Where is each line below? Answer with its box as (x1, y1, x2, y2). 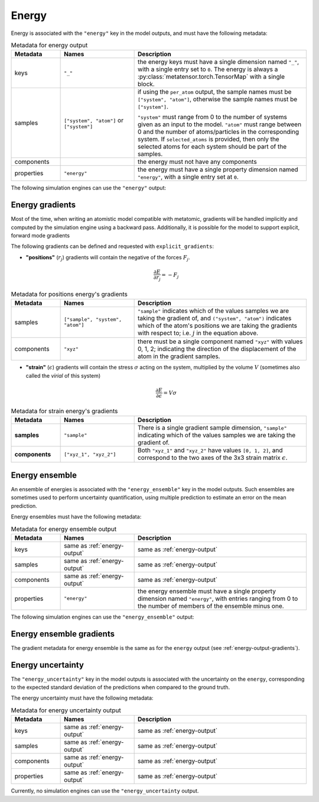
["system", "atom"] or (64, 116, 124, 124)
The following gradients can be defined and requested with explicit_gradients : (11, 243, 214, 250)
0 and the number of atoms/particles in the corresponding (137, 128, 300, 136)
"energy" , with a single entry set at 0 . (137, 173, 239, 181)
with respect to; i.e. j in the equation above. (137, 328, 259, 337)
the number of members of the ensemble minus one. (137, 601, 284, 610)
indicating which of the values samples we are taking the (137, 431, 295, 439)
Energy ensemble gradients (11, 629, 115, 639)
